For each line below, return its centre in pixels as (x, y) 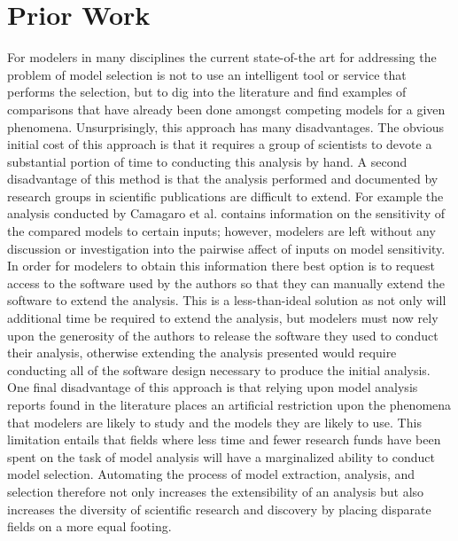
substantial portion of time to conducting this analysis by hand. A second (207, 161)
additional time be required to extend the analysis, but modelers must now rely (223, 318)
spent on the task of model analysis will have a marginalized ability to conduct (221, 456)
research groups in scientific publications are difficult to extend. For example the (225, 196)
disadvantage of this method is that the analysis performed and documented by (223, 179)
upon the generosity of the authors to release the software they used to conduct (223, 335)
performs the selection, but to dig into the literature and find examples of (207, 92)
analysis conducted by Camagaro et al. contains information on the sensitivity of (226, 213)
